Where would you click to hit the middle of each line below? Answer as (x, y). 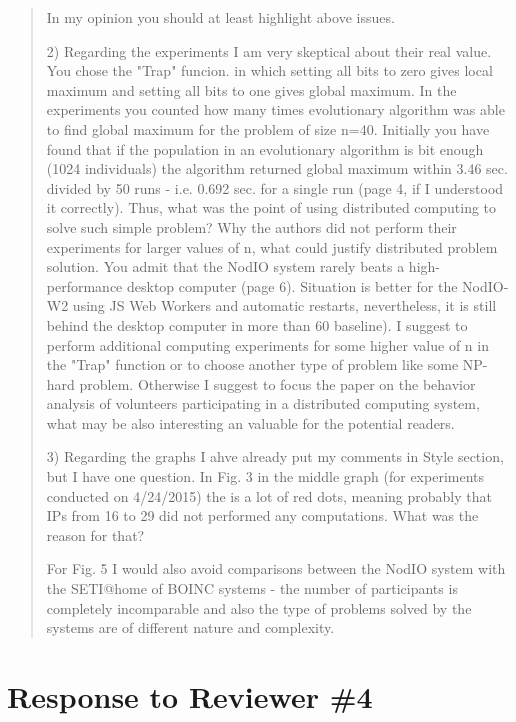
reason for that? (95, 534)
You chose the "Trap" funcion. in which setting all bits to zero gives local (269, 70)
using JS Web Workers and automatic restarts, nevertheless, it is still (284, 305)
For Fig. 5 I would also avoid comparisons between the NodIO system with (276, 568)
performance (84, 285)
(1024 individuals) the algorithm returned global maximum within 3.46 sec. (277, 168)
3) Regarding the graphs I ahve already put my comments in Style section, (275, 456)
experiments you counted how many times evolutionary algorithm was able (275, 109)
